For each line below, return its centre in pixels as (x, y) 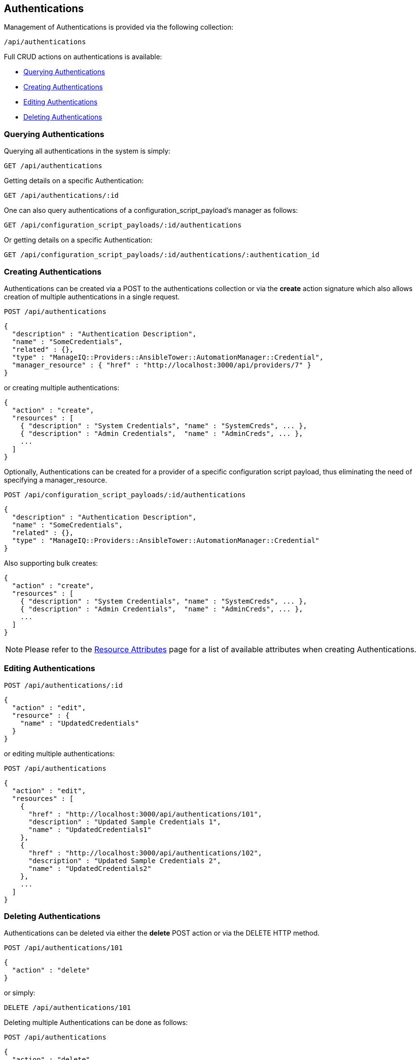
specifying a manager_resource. (56, 480)
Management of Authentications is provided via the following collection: (119, 27)
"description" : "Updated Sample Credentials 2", (125, 860)
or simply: (20, 993)
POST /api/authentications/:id (63, 685)
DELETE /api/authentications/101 (68, 1008)
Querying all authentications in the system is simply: (87, 151)
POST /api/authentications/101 (63, 948)
